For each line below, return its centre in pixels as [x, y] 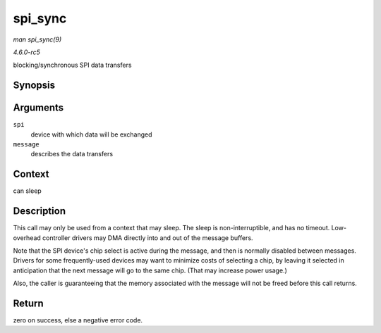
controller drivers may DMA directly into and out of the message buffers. [148, 238]
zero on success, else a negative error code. [78, 320]
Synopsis [34, 86]
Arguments [38, 108]
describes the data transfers [72, 154]
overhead [27, 238]
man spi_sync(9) [37, 39]
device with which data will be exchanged [91, 134]
